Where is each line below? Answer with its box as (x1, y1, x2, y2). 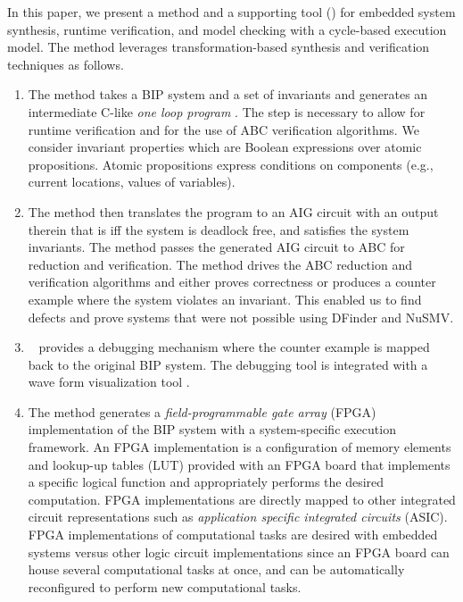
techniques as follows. (7, 54, 124, 73)
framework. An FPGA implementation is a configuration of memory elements (28, 438, 451, 456)
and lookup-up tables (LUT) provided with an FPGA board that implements (28, 455, 451, 473)
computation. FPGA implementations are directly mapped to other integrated (28, 489, 456, 508)
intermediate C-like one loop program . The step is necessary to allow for (28, 102, 426, 121)
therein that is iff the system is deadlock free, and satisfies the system (28, 220, 409, 238)
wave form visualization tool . (28, 372, 190, 391)
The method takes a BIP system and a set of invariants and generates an (28, 85, 428, 104)
